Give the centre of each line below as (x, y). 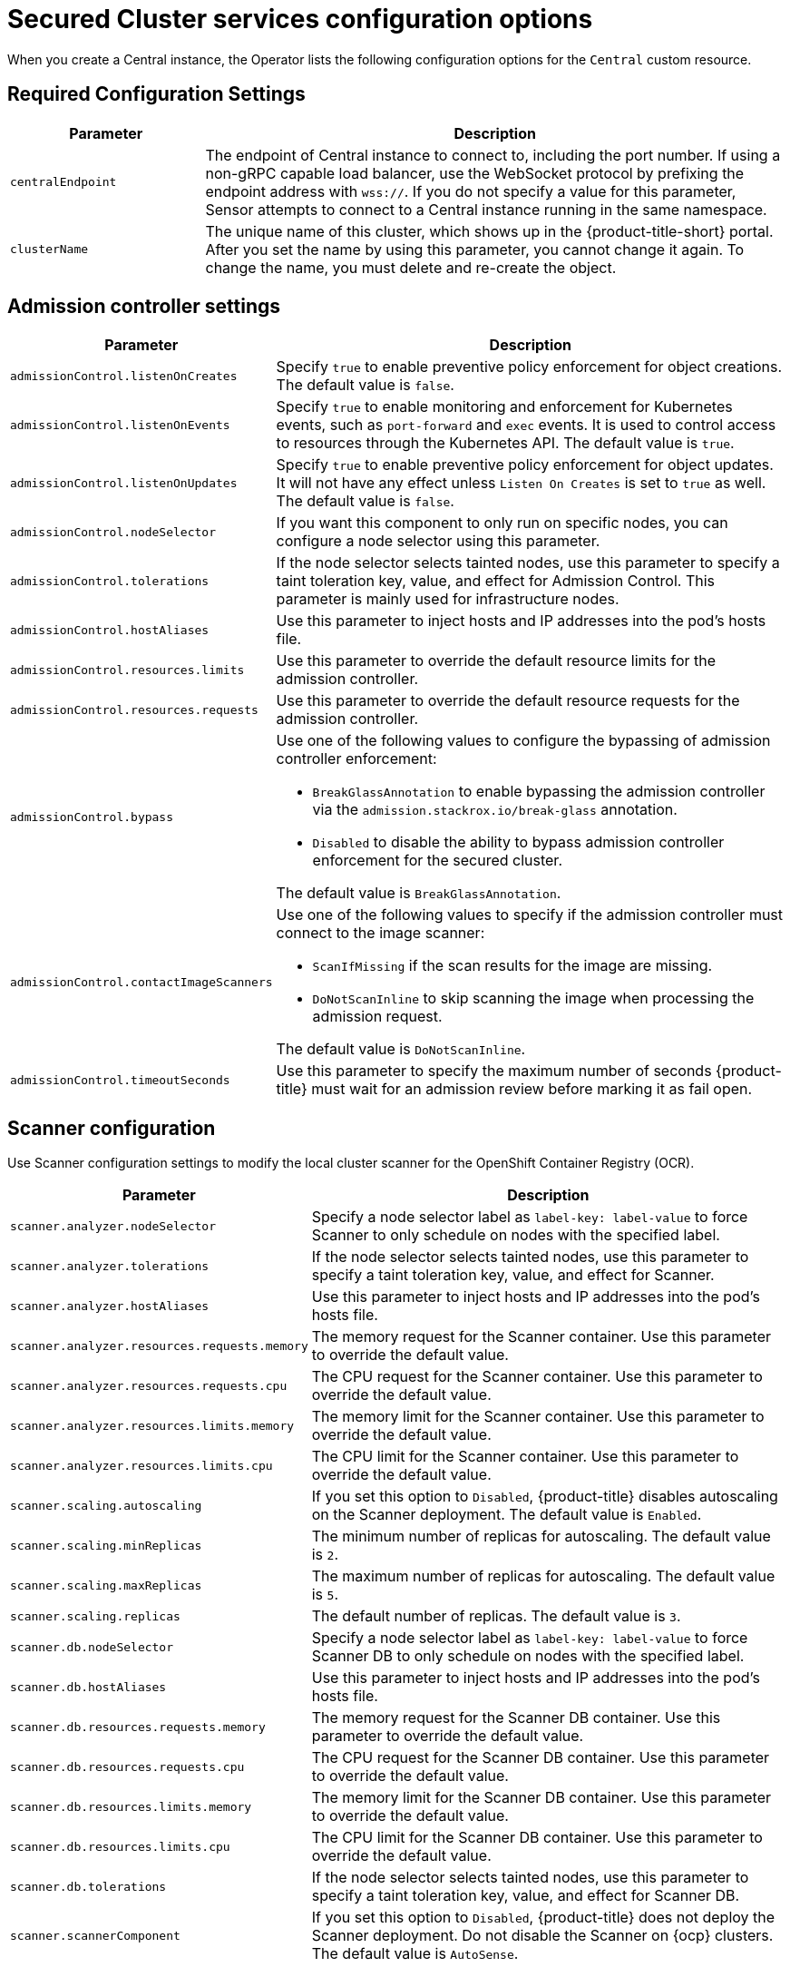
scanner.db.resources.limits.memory (131, 1806)
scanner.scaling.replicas (95, 1616)
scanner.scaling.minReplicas (106, 1545)
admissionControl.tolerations (110, 581)
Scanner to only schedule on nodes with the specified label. (516, 1235)
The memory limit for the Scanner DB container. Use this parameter (541, 1798)
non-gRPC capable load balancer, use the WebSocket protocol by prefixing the (475, 173)
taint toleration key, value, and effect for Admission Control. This (496, 581)
